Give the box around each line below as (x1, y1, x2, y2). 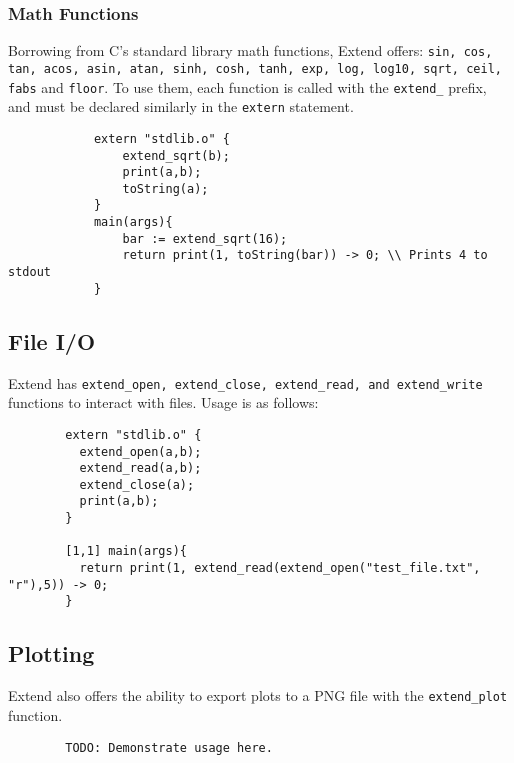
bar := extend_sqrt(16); (122, 231, 288, 246)
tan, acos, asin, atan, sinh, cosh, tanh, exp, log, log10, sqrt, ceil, (8, 61, 502, 76)
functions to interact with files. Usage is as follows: (8, 392, 319, 413)
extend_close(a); (79, 477, 195, 492)
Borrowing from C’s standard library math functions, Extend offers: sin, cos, (8, 40, 493, 61)
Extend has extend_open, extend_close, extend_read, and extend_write (8, 372, 483, 393)
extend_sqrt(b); (122, 148, 230, 163)
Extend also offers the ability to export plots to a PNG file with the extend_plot (8, 685, 508, 706)
